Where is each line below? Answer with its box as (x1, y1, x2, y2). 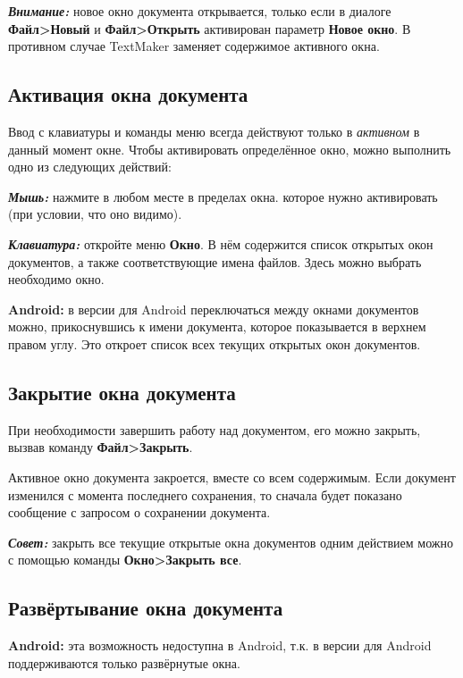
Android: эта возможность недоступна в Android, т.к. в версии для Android (8, 636, 432, 655)
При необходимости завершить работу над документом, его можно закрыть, (8, 420, 421, 439)
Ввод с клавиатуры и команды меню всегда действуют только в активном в (8, 121, 420, 140)
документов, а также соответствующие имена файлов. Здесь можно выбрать (8, 252, 422, 271)
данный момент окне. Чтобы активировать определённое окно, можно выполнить (8, 139, 451, 158)
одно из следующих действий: (8, 157, 172, 176)
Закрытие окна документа (8, 378, 236, 406)
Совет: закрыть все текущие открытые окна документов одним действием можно (8, 532, 453, 551)
